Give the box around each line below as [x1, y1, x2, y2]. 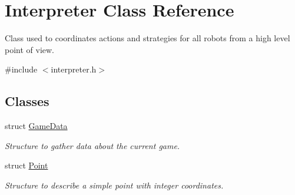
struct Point [5, 159, 48, 171]
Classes [5, 92, 49, 110]
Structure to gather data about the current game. [5, 139, 180, 151]
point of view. [5, 43, 55, 55]
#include [5, 63, 38, 75]
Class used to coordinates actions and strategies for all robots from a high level [5, 32, 290, 44]
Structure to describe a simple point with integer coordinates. [5, 179, 224, 191]
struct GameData [5, 120, 68, 132]
